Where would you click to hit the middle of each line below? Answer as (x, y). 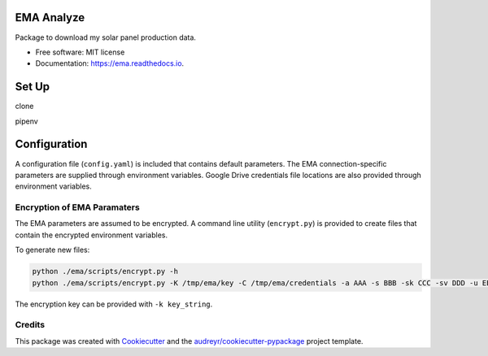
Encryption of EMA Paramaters (77, 207)
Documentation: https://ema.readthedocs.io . (110, 63)
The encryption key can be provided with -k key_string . (114, 304)
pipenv (26, 121)
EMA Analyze (50, 17)
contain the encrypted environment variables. (91, 235)
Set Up (33, 87)
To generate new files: (52, 250)
